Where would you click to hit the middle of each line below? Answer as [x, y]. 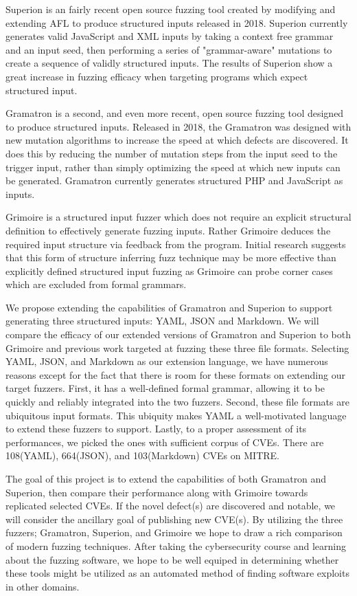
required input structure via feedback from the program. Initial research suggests [176, 244]
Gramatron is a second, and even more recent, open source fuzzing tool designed [175, 113]
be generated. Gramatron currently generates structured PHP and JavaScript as [174, 180]
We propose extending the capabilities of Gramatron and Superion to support [169, 307]
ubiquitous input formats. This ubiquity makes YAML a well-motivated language [176, 415]
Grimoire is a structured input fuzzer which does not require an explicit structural [178, 217]
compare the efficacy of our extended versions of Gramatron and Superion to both [178, 334]
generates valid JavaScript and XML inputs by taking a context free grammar [170, 36]
